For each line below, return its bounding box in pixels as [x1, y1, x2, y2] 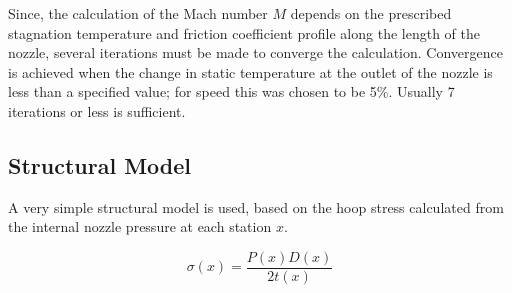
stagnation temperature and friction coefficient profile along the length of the [8, 22, 480, 43]
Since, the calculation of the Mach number [8, 3, 268, 23]
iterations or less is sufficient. [8, 100, 186, 121]
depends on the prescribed [290, 3, 452, 23]
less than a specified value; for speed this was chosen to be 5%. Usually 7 [8, 81, 455, 102]
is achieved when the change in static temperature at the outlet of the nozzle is [8, 61, 493, 82]
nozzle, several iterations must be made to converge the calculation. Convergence [8, 42, 503, 63]
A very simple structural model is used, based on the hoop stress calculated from [8, 196, 504, 217]
